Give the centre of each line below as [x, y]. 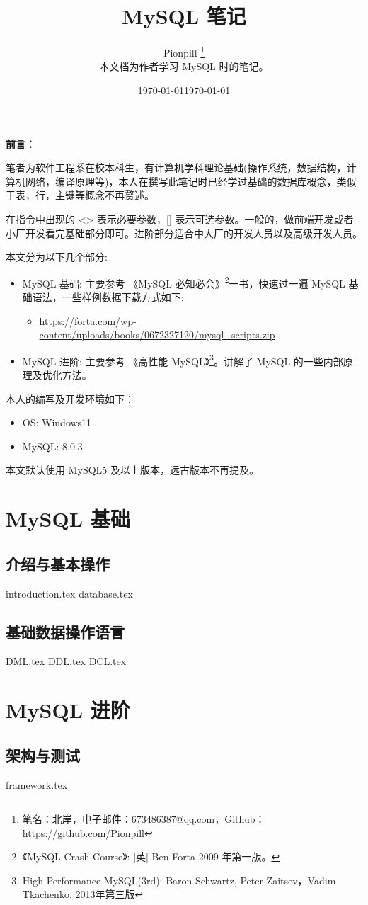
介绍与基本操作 [58, 563]
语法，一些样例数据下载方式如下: [108, 296]
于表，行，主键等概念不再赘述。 [80, 195]
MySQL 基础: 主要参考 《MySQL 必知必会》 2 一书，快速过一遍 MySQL [184, 282]
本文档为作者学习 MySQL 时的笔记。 [184, 66]
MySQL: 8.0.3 [52, 446]
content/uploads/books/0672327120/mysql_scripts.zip [157, 335]
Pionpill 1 [184, 51]
